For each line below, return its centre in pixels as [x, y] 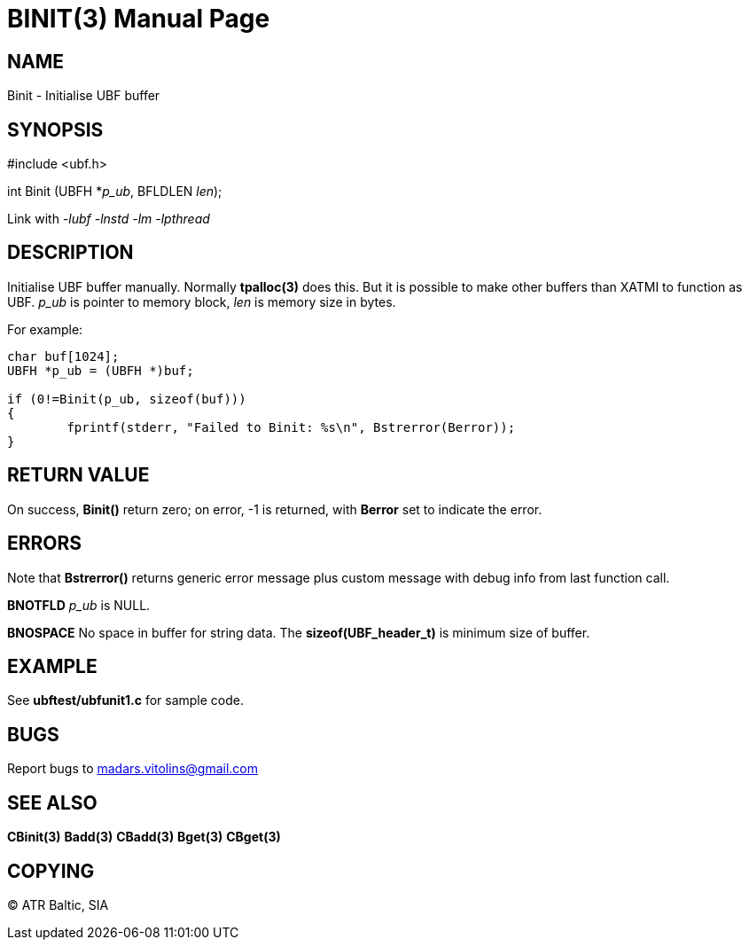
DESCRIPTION [70, 253]
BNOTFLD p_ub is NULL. [79, 605]
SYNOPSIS [55, 129]
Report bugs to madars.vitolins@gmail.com [133, 769]
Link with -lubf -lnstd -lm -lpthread [109, 219]
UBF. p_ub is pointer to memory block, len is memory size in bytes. [202, 301]
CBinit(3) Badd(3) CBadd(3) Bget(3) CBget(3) [144, 837]
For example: [45, 329]
